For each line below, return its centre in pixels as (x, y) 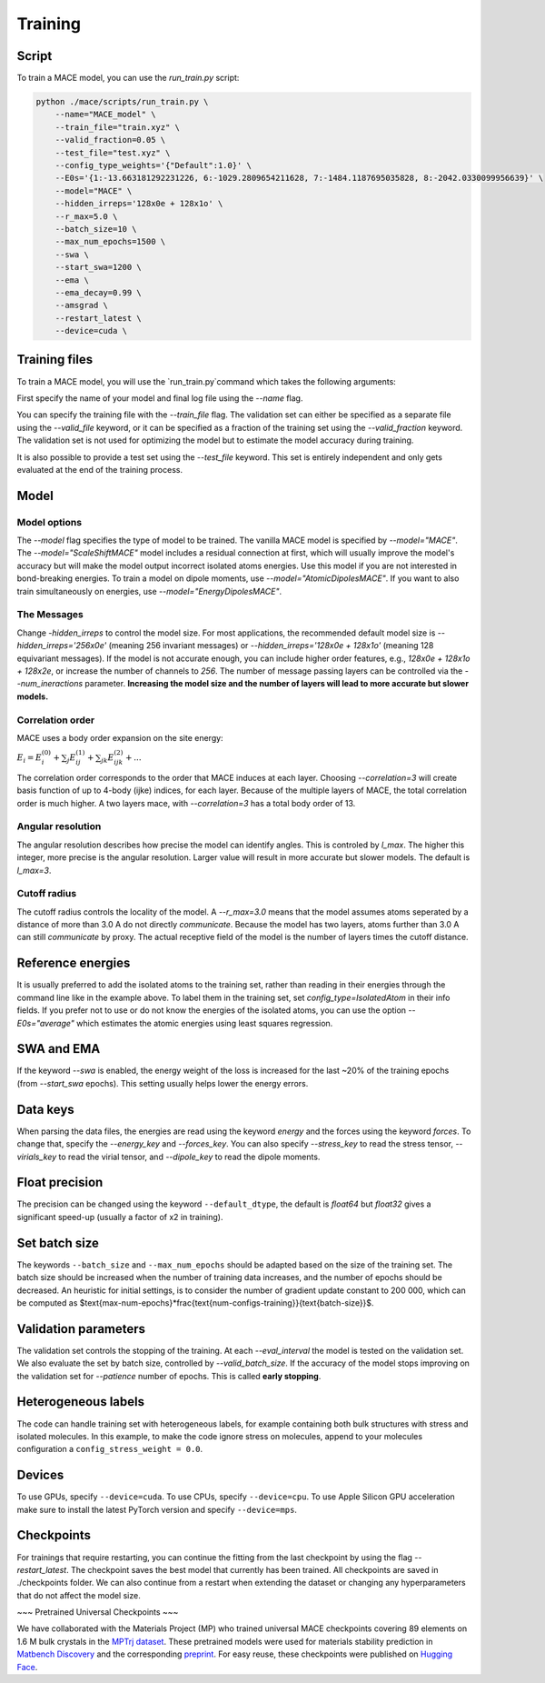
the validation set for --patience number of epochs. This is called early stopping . (169, 1376)
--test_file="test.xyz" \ (113, 153)
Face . (27, 1667)
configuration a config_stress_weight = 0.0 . (110, 1449)
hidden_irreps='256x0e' (62, 646)
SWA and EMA (59, 1049)
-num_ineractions (50, 684)
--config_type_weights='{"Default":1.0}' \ (153, 165)
